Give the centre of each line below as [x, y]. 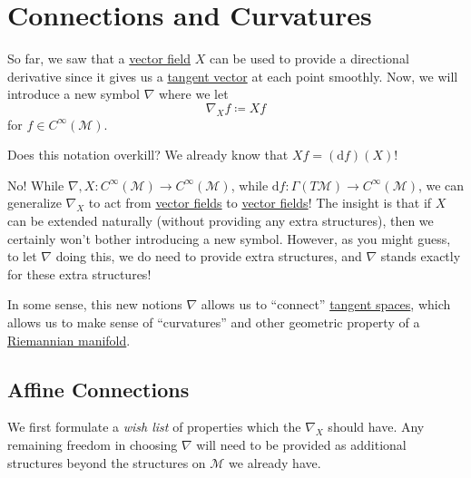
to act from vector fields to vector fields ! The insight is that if [260, 203]
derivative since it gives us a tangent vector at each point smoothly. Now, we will [233, 76]
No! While [36, 185]
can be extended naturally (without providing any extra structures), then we [221, 221]
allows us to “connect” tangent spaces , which [326, 304]
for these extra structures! [79, 273]
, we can [441, 185]
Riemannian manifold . [69, 340]
